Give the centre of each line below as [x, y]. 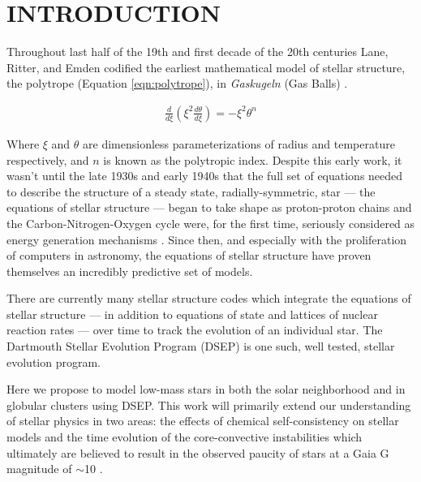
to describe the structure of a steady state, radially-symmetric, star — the [191, 191]
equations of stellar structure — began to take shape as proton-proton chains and [209, 207]
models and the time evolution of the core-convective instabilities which [185, 437]
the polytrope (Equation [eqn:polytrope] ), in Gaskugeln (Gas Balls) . [177, 83]
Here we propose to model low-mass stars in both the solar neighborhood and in [206, 389]
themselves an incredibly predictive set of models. [130, 271]
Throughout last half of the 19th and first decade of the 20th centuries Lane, [198, 52]
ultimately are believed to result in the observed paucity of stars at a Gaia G [198, 452]
